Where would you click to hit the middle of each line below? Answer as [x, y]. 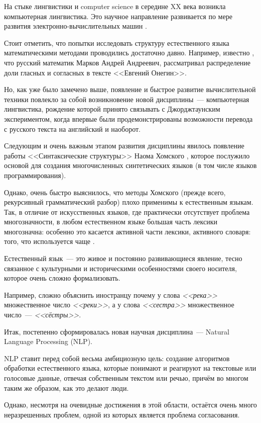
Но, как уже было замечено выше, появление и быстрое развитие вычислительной [130, 89]
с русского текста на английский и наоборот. [72, 129]
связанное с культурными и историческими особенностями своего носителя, [120, 268]
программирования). [35, 175]
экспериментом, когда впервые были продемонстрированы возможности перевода [128, 118]
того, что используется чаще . [49, 241]
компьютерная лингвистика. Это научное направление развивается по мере [118, 16]
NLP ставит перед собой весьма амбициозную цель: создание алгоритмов [117, 358]
